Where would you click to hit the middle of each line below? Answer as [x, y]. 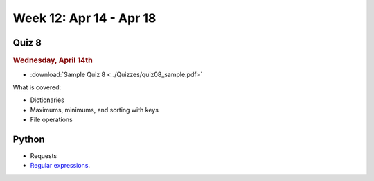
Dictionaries [47, 100]
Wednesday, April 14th [53, 60]
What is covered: [37, 87]
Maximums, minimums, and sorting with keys [95, 110]
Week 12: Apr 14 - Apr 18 [84, 18]
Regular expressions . [60, 166]
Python [29, 139]
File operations [51, 119]
